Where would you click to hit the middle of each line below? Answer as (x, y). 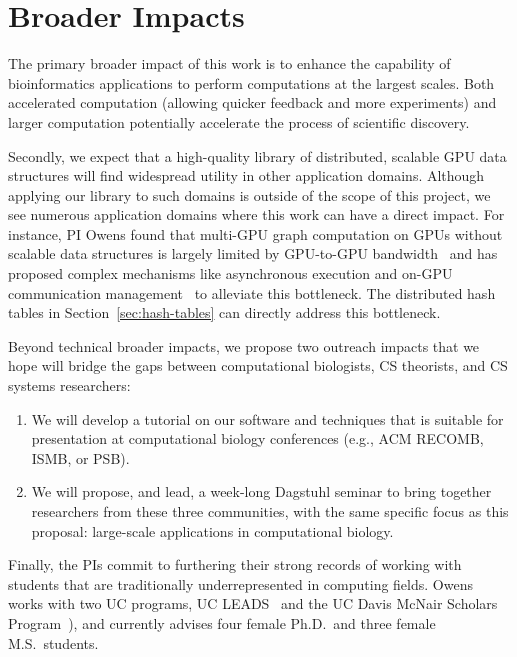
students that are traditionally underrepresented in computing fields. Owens (240, 583)
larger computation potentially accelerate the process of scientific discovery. (239, 121)
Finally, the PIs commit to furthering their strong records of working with (235, 564)
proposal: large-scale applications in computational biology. (212, 530)
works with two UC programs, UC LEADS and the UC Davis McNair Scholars (253, 603)
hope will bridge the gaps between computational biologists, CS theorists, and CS (258, 365)
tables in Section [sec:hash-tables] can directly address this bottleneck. (224, 312)
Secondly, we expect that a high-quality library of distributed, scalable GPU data (257, 155)
